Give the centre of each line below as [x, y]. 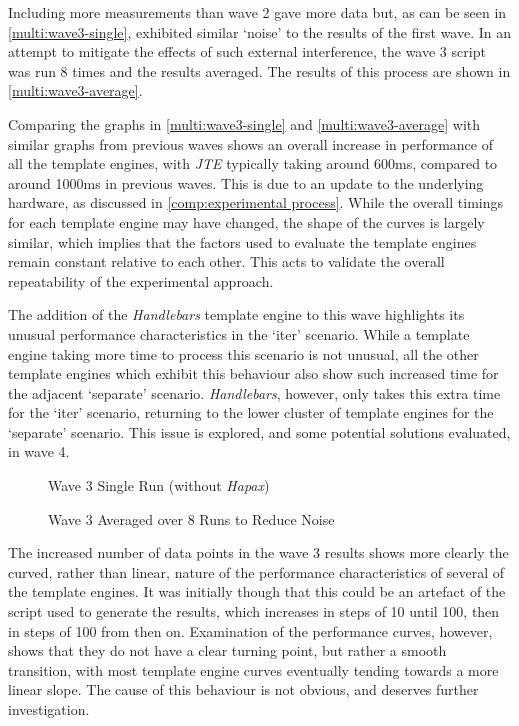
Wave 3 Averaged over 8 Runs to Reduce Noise [191, 518]
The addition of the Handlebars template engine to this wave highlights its [236, 314]
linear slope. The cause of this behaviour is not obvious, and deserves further [243, 689]
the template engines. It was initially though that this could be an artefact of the [257, 591]
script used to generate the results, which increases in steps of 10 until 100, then [254, 611]
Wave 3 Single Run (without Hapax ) [159, 485]
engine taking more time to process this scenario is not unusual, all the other [243, 353]
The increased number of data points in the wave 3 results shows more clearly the [258, 552]
